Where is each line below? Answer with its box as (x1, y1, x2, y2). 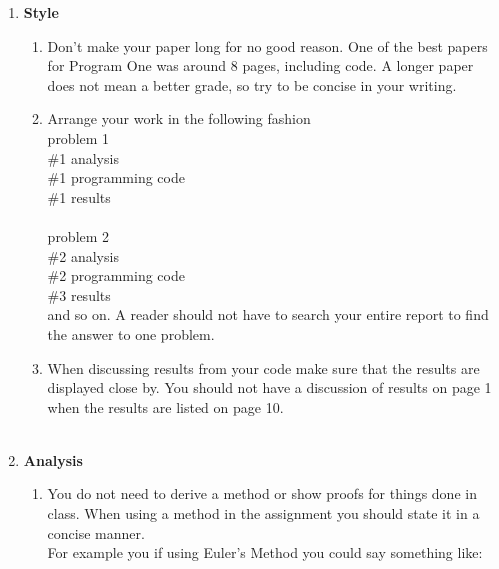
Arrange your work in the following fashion (47, 108, 311, 129)
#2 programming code (47, 265, 185, 286)
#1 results (47, 186, 111, 207)
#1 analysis (47, 147, 119, 168)
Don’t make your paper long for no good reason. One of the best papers (47, 35, 488, 56)
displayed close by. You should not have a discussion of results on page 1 (47, 377, 492, 398)
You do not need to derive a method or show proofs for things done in (47, 483, 477, 504)
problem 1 (47, 127, 110, 148)
